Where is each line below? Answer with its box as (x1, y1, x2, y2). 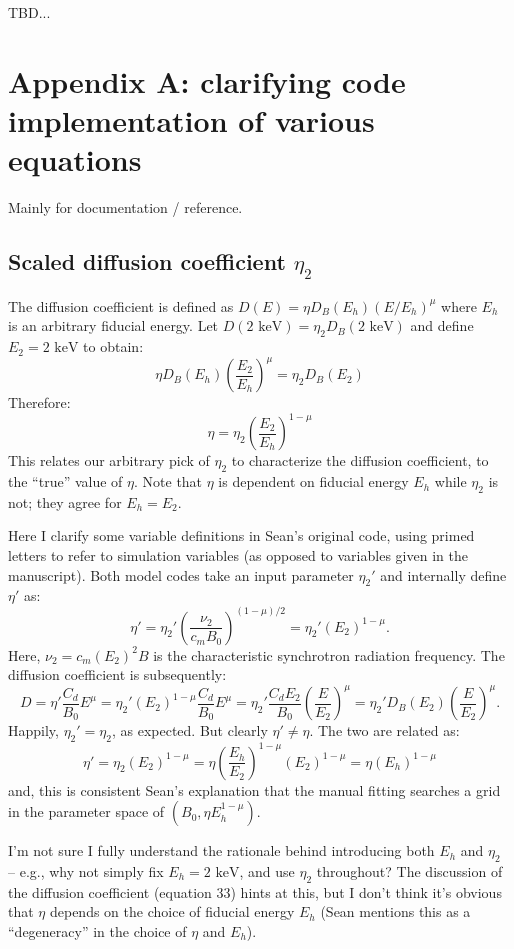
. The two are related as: (309, 720, 460, 741)
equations (8, 139, 142, 180)
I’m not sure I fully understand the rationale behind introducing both (8, 840, 435, 861)
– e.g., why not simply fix (8, 860, 164, 881)
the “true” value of (8, 471, 123, 492)
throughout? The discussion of (316, 860, 503, 881)
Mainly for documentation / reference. (8, 197, 243, 218)
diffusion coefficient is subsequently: (8, 664, 227, 685)
